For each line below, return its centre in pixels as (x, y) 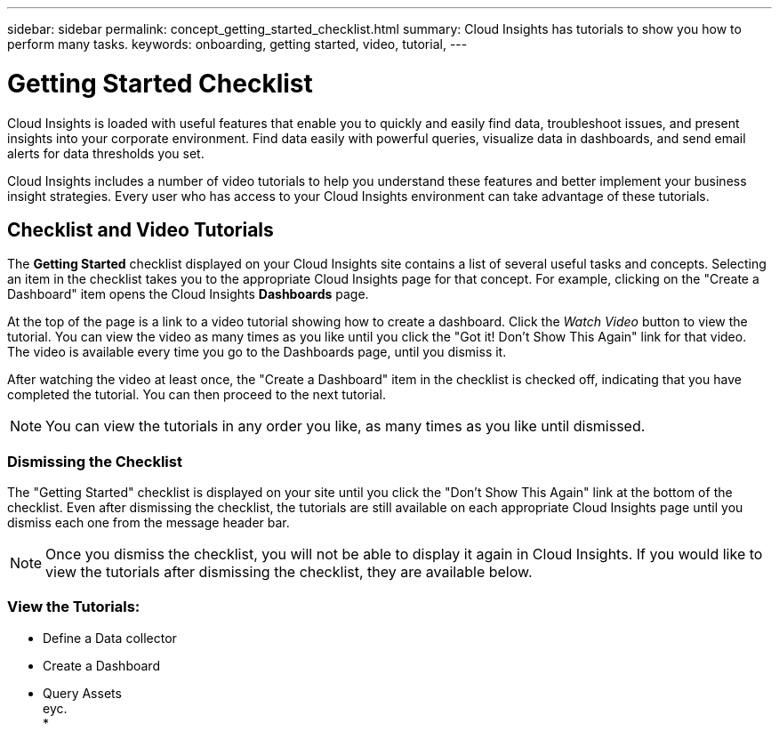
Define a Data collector (110, 638)
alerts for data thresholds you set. (106, 153)
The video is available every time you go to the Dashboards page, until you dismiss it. (257, 352)
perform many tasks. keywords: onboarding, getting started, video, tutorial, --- (237, 44)
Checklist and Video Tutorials (141, 229)
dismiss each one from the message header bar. (149, 523)
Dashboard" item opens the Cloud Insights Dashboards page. (188, 294)
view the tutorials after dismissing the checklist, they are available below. (289, 572)
